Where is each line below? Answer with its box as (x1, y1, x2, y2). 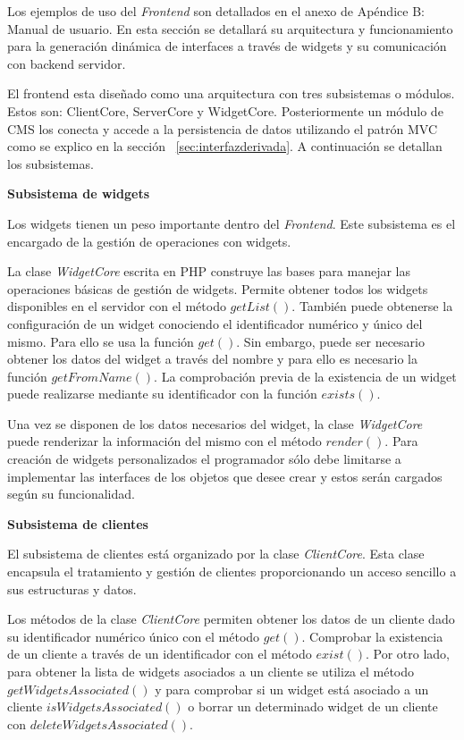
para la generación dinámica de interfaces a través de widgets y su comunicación (7, 37, 447, 55)
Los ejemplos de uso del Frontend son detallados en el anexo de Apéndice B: (7, 2, 425, 20)
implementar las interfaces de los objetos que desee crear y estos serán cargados (7, 467, 443, 485)
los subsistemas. (7, 154, 94, 172)
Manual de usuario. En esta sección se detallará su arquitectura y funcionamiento (7, 19, 453, 38)
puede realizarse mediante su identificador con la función (7, 384, 317, 403)
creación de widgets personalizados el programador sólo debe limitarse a (7, 450, 401, 468)
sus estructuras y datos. (7, 579, 137, 598)
